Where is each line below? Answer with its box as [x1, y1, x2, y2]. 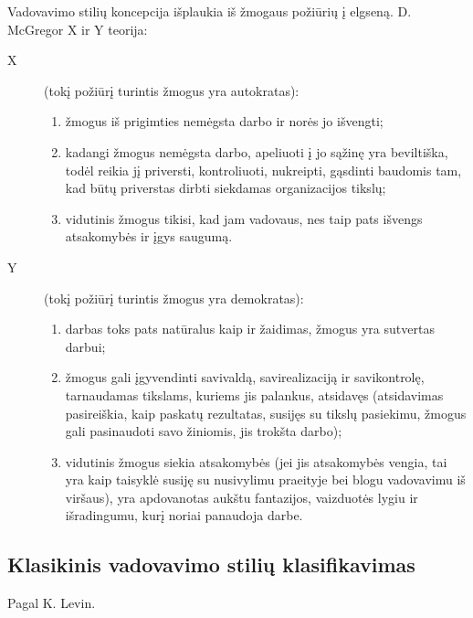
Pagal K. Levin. [7, 593, 96, 613]
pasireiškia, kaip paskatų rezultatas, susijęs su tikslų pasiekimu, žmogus [65, 403, 467, 422]
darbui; [65, 336, 106, 356]
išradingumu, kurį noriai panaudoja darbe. [65, 506, 303, 525]
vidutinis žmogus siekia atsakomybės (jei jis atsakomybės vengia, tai [65, 452, 447, 471]
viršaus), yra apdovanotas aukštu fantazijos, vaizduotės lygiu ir [65, 487, 418, 506]
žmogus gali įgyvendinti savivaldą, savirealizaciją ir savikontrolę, [65, 368, 425, 387]
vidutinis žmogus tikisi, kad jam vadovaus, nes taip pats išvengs [65, 208, 423, 228]
